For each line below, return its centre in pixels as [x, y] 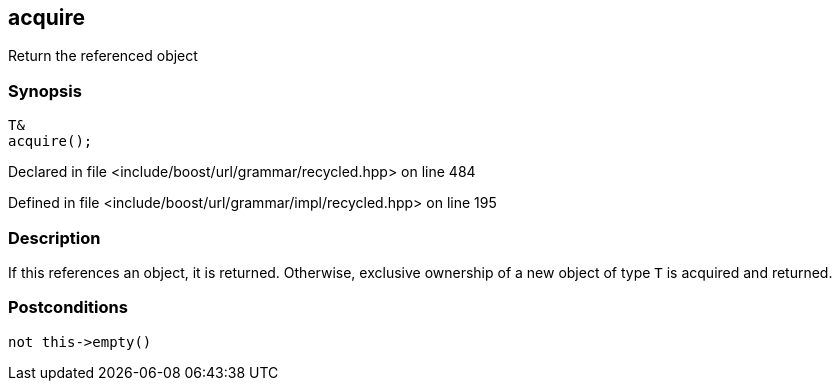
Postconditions [68, 307]
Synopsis [45, 90]
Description [54, 237]
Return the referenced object [103, 56]
